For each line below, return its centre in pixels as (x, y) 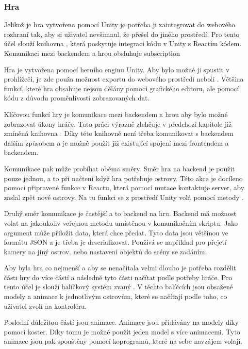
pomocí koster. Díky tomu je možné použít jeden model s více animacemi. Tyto (122, 331)
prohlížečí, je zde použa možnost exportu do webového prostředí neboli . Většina (124, 79)
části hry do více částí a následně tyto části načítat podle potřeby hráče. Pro (118, 277)
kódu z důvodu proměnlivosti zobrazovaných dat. (77, 98)
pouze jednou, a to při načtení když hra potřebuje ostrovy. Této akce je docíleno (123, 178)
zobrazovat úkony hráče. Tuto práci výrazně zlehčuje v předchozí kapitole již (118, 124)
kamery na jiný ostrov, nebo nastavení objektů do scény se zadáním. (106, 251)
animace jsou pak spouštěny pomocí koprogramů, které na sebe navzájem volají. (123, 341)
